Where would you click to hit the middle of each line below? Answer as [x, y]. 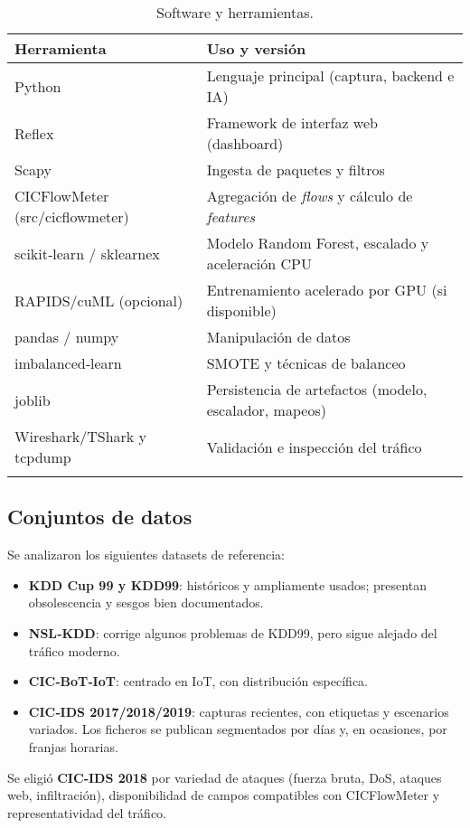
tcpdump [43, 457]
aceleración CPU [259, 263]
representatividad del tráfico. [87, 812]
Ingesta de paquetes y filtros [296, 169]
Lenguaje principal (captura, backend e [330, 75]
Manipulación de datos [278, 337]
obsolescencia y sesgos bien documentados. [146, 602]
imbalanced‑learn [68, 363]
